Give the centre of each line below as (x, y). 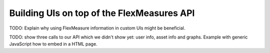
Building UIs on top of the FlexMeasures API (102, 13)
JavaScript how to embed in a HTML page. (53, 44)
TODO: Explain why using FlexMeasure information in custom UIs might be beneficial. (97, 28)
